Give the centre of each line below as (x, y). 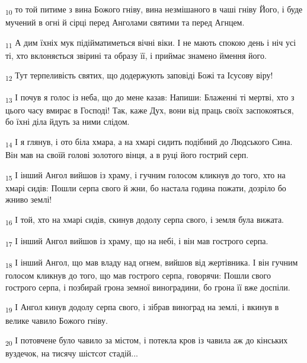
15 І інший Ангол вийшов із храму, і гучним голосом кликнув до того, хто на (145, 175)
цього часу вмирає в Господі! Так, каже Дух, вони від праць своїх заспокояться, (150, 110)
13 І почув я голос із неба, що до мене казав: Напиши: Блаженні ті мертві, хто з (150, 97)
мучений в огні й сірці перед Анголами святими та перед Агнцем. (125, 22)
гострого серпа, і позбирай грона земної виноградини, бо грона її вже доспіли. (148, 287)
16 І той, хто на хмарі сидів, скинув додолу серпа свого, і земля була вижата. (145, 220)
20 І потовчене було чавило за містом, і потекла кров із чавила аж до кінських (147, 341)
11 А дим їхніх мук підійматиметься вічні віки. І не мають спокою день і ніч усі (151, 43)
